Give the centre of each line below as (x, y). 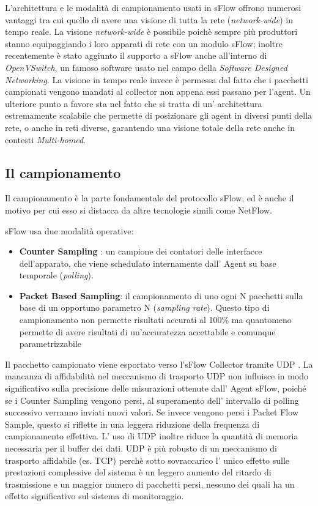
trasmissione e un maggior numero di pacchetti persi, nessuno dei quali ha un (150, 484)
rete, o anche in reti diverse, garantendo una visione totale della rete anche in (150, 127)
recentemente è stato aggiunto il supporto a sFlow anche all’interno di (136, 55)
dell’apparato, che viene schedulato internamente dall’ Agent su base (148, 263)
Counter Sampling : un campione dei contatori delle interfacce (141, 251)
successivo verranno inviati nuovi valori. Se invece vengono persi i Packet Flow (152, 412)
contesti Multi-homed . (45, 139)
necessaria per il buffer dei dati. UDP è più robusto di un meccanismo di (141, 448)
